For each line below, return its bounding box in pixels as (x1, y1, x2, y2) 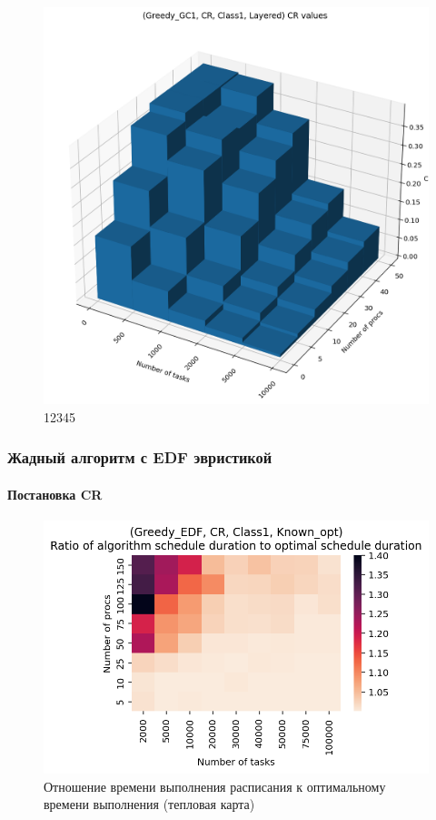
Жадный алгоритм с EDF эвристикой (7, 446, 272, 469)
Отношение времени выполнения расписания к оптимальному (44, 776, 386, 795)
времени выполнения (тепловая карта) (44, 795, 255, 814)
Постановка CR (7, 484, 103, 503)
